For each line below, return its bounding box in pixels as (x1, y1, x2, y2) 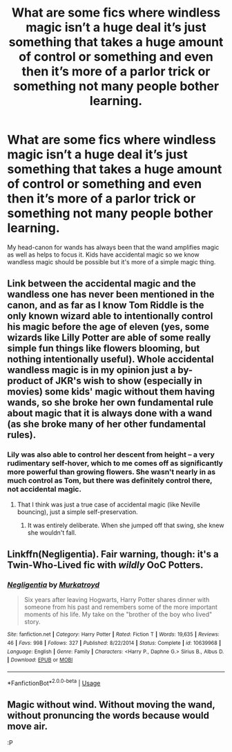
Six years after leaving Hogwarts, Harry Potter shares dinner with (23, 596, 210, 604)
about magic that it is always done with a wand (7, 407, 213, 419)
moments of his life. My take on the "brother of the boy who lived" (23, 610, 213, 618)
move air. (7, 720, 48, 732)
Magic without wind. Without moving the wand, (7, 699, 215, 710)
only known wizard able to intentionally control (7, 310, 213, 322)
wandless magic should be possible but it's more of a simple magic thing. (7, 257, 216, 266)
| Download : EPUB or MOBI (7, 657, 73, 663)
